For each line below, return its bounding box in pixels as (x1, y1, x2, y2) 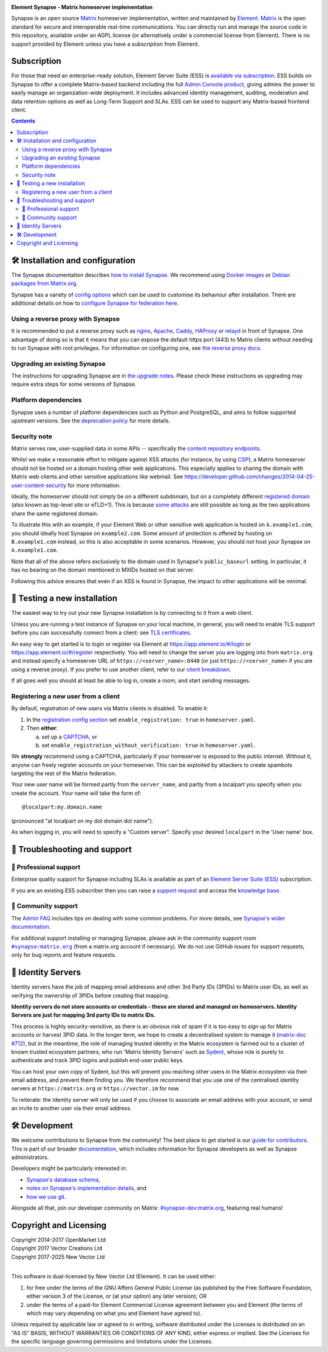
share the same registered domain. (11, 510, 98, 517)
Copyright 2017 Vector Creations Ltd (11, 1245, 103, 1252)
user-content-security (11, 482, 67, 489)
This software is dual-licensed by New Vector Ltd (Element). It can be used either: (11, 1273, 216, 1280)
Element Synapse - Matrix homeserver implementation (11, 4, 153, 10)
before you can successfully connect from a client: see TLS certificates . (11, 629, 191, 636)
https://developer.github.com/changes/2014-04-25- (184, 473, 315, 480)
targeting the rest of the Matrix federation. (11, 770, 117, 777)
